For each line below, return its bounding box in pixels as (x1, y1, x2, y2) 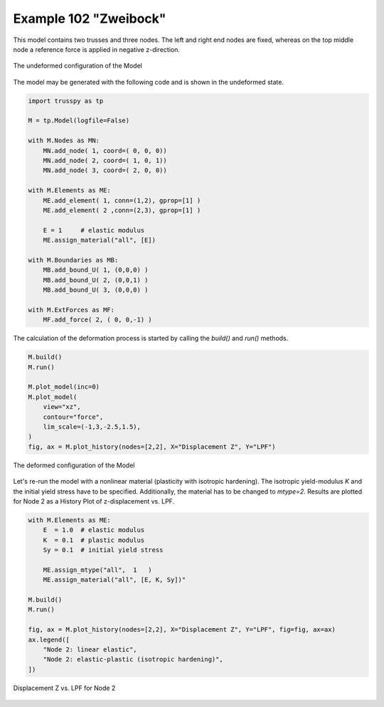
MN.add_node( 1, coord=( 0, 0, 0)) (43, 147, 167, 154)
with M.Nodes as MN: (28, 137, 100, 145)
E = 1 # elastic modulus (43, 226, 145, 234)
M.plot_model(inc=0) (28, 383, 100, 391)
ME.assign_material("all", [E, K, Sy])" (43, 576, 186, 584)
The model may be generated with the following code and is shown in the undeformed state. (13, 78, 284, 86)
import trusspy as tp (28, 97, 104, 105)
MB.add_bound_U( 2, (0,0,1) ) (43, 276, 149, 284)
